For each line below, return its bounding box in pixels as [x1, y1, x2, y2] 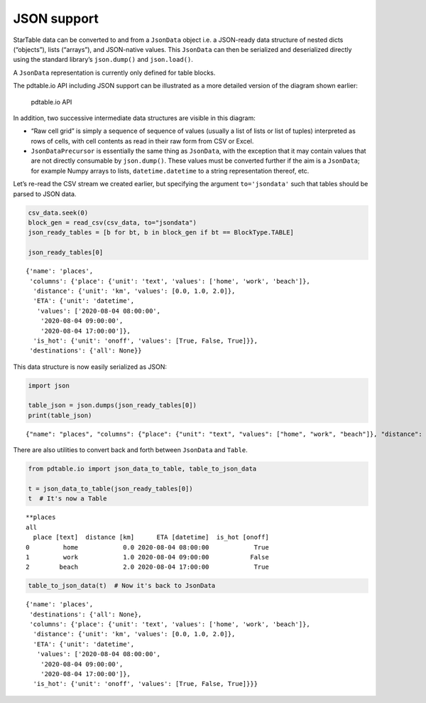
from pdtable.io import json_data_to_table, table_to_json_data [28, 465, 257, 473]
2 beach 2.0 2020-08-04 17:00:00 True [26, 563, 269, 571]
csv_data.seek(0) [28, 208, 89, 217]
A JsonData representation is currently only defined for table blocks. [13, 68, 216, 77]
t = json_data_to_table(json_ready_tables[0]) [28, 484, 193, 493]
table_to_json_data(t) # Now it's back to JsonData [28, 581, 216, 590]
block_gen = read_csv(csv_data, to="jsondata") [28, 219, 197, 227]
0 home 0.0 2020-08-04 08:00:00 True [26, 543, 269, 551]
